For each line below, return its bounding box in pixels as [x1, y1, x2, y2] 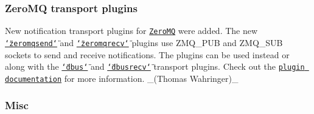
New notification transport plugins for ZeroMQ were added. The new [5, 24, 258, 37]
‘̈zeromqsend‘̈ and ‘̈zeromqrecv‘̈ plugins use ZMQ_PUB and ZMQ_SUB [5, 36, 283, 49]
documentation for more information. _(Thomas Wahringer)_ [5, 72, 239, 84]
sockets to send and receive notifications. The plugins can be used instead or [5, 48, 290, 61]
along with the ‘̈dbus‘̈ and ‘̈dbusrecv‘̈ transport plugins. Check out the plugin [5, 60, 305, 73]
